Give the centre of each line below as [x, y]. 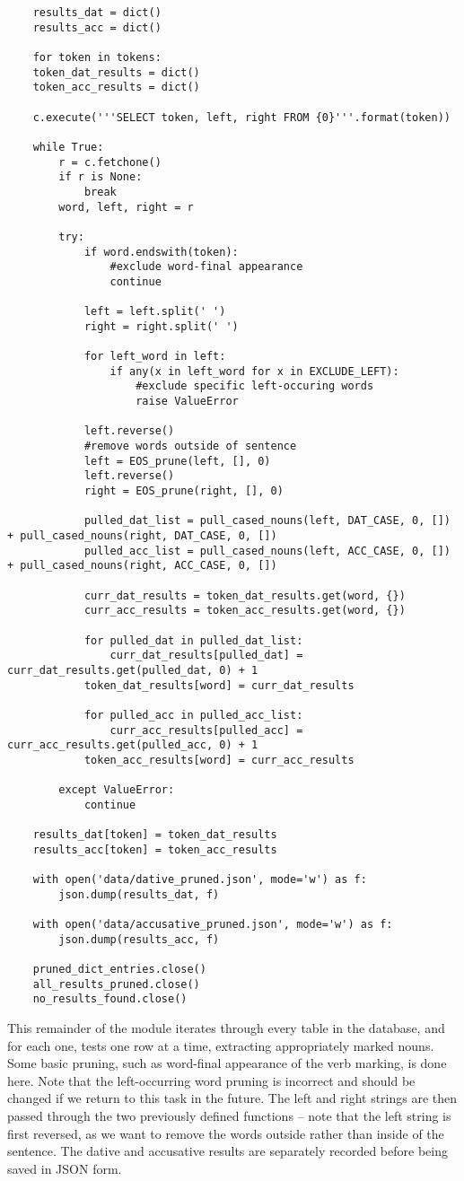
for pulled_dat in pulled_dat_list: [193, 640]
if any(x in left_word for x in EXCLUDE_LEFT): [254, 371]
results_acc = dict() [97, 27]
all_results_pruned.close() [116, 984]
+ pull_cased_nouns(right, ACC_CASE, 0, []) [142, 566]
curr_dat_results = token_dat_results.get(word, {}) [245, 595]
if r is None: [101, 177]
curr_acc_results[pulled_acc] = [206, 730]
